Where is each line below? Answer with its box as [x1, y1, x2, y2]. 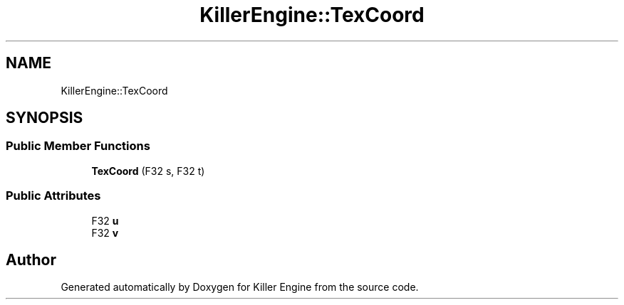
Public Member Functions [6, 139, 150, 154]
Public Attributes [6, 188, 101, 203]
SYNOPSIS [6, 109, 83, 127]
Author [6, 250, 56, 269]
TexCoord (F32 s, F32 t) [91, 164, 205, 177]
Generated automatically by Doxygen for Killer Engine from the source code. [61, 281, 419, 294]
